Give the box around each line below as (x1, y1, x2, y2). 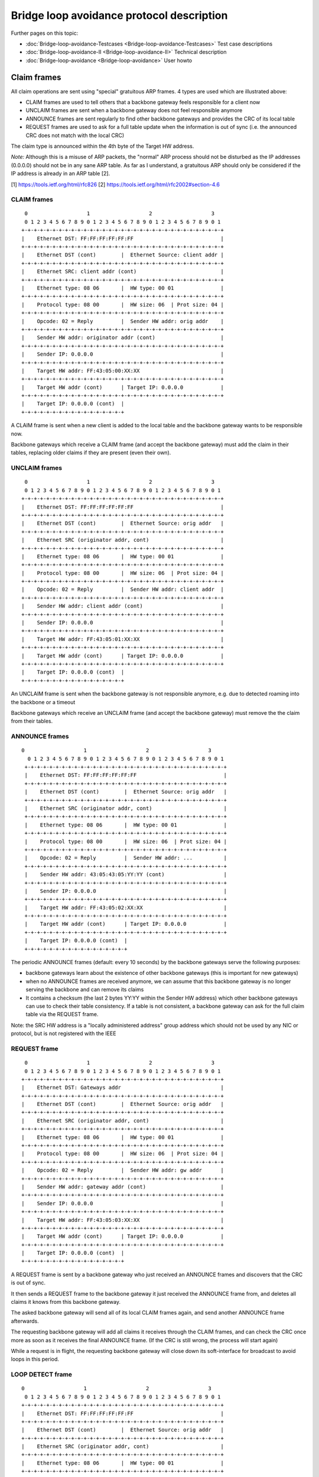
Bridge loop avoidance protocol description (11, 9, 228, 22)
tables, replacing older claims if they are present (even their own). (11, 449, 171, 456)
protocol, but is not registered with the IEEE (11, 1030, 116, 1037)
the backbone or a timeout (11, 698, 76, 705)
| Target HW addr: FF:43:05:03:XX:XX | (21, 1216, 224, 1223)
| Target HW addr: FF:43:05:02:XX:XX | (24, 904, 227, 911)
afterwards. (11, 1317, 39, 1325)
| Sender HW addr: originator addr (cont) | (21, 334, 224, 341)
